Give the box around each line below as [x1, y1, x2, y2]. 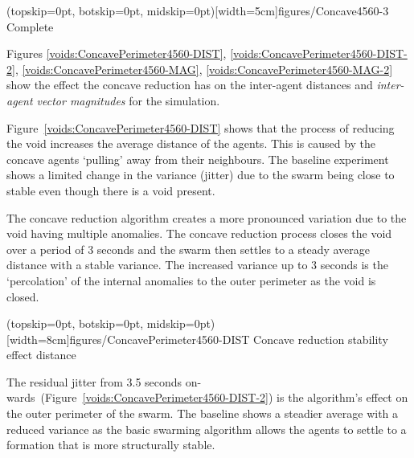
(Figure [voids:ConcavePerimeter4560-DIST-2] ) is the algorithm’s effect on [40, 389, 408, 406]
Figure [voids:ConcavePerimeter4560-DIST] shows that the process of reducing [6, 119, 395, 136]
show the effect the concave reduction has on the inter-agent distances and [6, 76, 373, 93]
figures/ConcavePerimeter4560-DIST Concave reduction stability [69, 330, 388, 347]
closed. [6, 288, 39, 305]
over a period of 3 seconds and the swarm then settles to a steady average [6, 240, 371, 257]
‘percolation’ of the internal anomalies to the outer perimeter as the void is [6, 272, 376, 288]
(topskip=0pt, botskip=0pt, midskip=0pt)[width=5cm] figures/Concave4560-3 [6, 2, 389, 18]
